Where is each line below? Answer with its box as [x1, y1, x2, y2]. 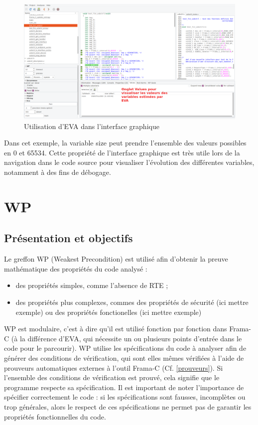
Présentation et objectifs [4, 230, 133, 246]
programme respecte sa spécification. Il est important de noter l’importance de [4, 382, 244, 392]
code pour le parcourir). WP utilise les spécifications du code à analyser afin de [4, 343, 247, 353]
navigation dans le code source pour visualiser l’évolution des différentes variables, [4, 157, 255, 167]
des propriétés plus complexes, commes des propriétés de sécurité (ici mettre [15, 296, 249, 307]
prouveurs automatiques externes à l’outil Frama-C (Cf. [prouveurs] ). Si [4, 362, 223, 373]
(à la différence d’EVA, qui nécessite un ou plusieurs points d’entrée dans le [11, 333, 242, 343]
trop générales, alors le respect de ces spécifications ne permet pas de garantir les [4, 401, 252, 412]
